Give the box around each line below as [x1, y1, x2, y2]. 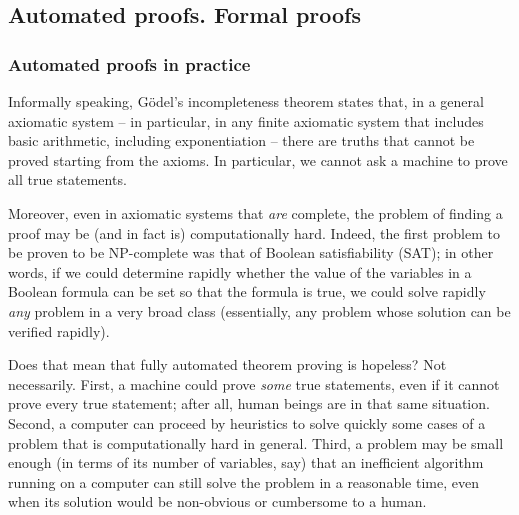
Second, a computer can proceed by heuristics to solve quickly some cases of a [8, 412, 486, 433]
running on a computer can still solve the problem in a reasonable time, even [8, 471, 479, 492]
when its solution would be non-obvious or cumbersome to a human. [8, 491, 427, 512]
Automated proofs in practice [8, 51, 251, 76]
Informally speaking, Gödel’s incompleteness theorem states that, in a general [8, 91, 484, 111]
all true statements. [8, 169, 127, 190]
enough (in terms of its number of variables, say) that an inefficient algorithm [8, 452, 484, 473]
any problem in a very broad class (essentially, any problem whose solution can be [8, 300, 511, 321]
